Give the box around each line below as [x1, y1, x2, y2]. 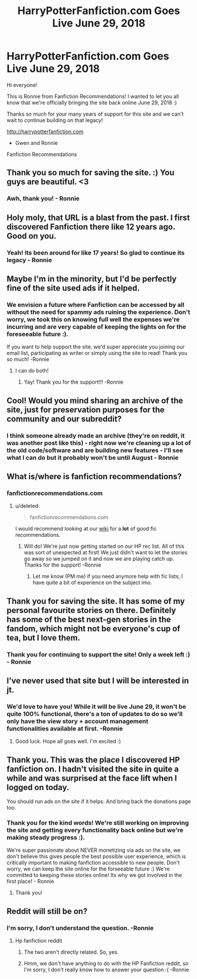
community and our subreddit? [6, 414, 122, 424]
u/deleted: [15, 503, 40, 510]
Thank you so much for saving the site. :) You [6, 168, 175, 178]
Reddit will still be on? [6, 906, 88, 916]
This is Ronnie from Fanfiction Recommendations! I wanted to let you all [6, 93, 179, 100]
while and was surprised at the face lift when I [6, 773, 177, 783]
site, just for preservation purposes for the [6, 405, 165, 415]
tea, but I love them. [6, 632, 81, 643]
